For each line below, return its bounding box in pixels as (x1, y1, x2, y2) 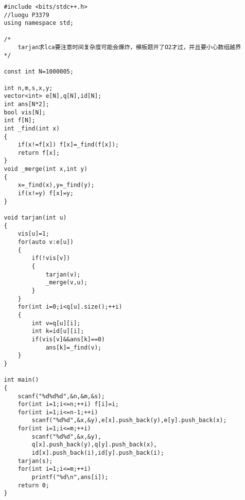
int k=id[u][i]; (32, 328, 84, 335)
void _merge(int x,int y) (4, 166, 87, 173)
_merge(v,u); (45, 279, 87, 286)
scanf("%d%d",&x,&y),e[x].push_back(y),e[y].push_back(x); (32, 417, 227, 424)
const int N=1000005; (4, 68, 74, 75)
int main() (4, 376, 39, 384)
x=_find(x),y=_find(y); (17, 182, 95, 189)
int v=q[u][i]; (32, 319, 81, 327)
